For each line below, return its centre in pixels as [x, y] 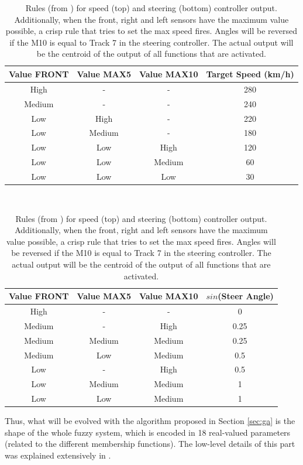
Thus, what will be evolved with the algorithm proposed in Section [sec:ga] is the [150, 421]
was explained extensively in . [58, 455]
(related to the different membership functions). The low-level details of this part [150, 444]
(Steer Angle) [246, 296]
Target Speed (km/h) [250, 73]
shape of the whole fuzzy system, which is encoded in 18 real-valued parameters [148, 432]
